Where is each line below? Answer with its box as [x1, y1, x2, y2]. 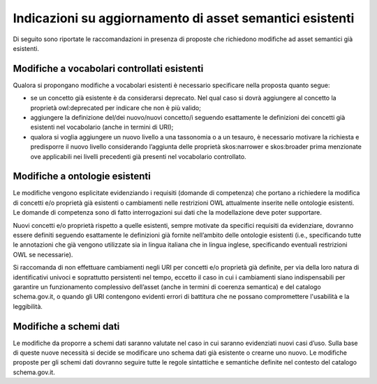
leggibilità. [13, 302, 43, 310]
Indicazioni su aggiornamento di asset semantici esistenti [13, 10, 355, 26]
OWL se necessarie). [13, 250, 73, 259]
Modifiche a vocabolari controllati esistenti [13, 63, 204, 75]
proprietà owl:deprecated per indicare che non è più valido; [30, 103, 202, 112]
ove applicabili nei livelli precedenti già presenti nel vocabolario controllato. [30, 152, 247, 160]
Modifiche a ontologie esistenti [13, 171, 151, 183]
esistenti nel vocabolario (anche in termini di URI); [30, 123, 174, 132]
